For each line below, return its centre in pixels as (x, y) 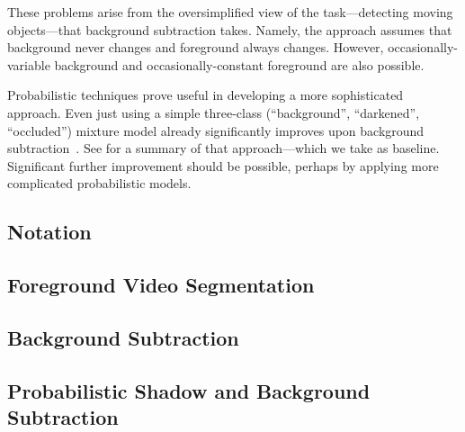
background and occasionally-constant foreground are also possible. (239, 64)
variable (29, 64)
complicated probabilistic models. (99, 183)
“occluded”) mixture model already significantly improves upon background (216, 130)
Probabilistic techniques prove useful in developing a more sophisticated (206, 95)
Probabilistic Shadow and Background (189, 390)
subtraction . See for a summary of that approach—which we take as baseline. (224, 148)
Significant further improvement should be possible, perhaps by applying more (223, 165)
